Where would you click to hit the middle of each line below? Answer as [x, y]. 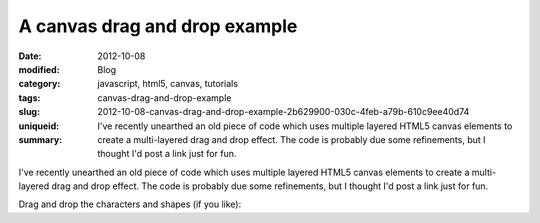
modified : [39, 69]
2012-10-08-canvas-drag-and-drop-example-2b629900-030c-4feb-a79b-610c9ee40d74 [283, 112]
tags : [29, 97]
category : [39, 84]
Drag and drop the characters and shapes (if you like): [130, 204]
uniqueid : [39, 126]
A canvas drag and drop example [158, 26]
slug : [29, 112]
